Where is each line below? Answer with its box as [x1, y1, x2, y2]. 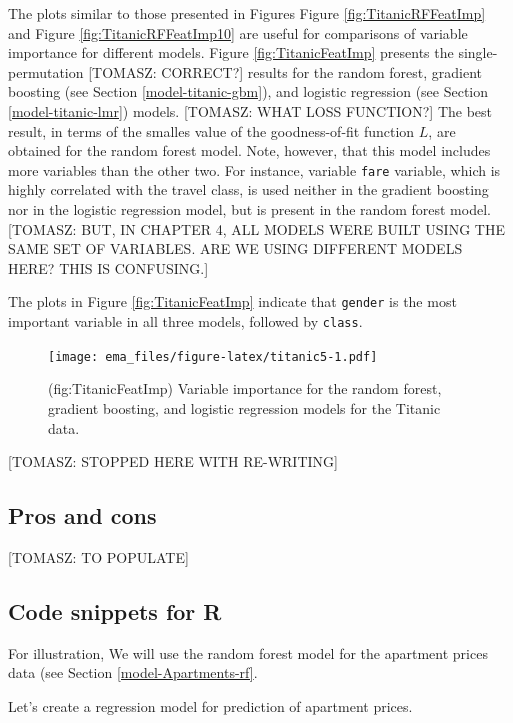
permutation [8, 61, 84, 82]
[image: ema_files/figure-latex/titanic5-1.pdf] [48, 349, 378, 364]
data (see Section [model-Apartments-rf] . [8, 662, 258, 683]
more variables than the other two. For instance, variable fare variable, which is [8, 159, 501, 180]
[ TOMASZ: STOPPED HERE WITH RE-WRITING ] [8, 451, 338, 472]
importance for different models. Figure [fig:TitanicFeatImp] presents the [8, 42, 454, 63]
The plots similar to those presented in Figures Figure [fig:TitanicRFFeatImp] [8, 3, 486, 23]
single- [458, 42, 498, 63]
